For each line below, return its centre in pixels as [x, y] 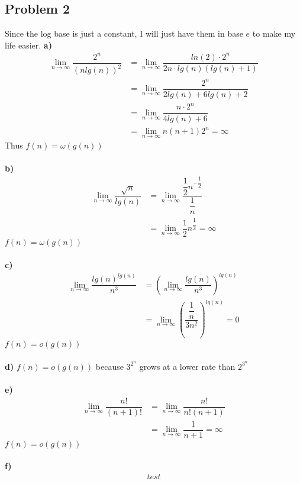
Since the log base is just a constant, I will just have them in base [124, 33]
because [109, 366]
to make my [274, 33]
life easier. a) [28, 45]
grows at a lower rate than [187, 366]
